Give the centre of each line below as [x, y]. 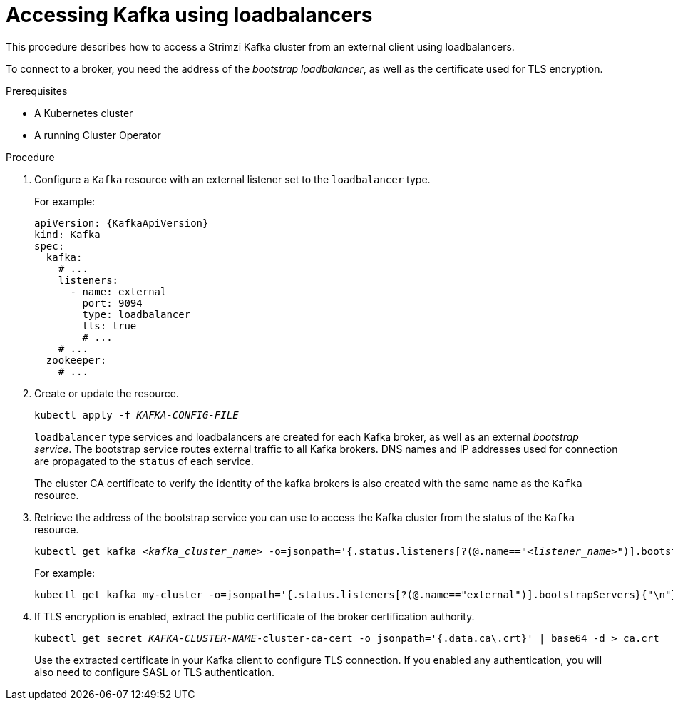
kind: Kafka [67, 234]
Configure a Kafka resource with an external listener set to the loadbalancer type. [232, 179]
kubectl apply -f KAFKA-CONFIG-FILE [137, 415]
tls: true [109, 326]
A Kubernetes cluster [84, 113]
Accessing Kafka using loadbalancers [189, 15]
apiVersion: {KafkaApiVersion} [122, 223]
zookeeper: [76, 360]
